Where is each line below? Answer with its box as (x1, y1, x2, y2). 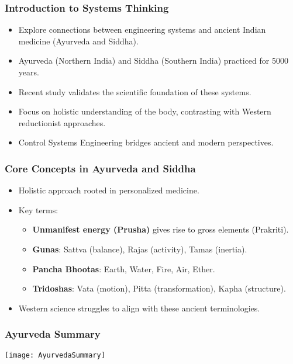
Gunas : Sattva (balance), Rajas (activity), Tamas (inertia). (32, 242, 247, 255)
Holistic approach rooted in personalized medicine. (18, 184, 199, 196)
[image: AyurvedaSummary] (5, 351, 105, 359)
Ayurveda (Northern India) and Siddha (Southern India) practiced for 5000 (18, 54, 288, 67)
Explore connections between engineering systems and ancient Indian (18, 23, 266, 36)
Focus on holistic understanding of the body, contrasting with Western (18, 105, 271, 117)
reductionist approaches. (18, 116, 106, 129)
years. (18, 66, 39, 78)
